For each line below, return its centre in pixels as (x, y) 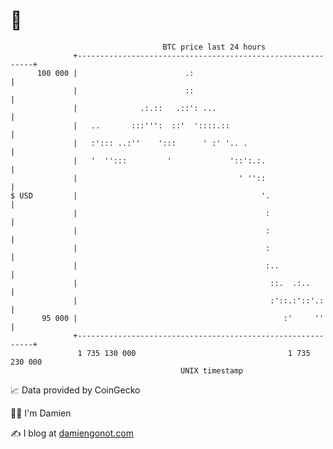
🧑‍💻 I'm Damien (41, 413)
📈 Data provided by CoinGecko (75, 390)
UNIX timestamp (212, 370)
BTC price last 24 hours (214, 47)
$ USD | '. (140, 195)
